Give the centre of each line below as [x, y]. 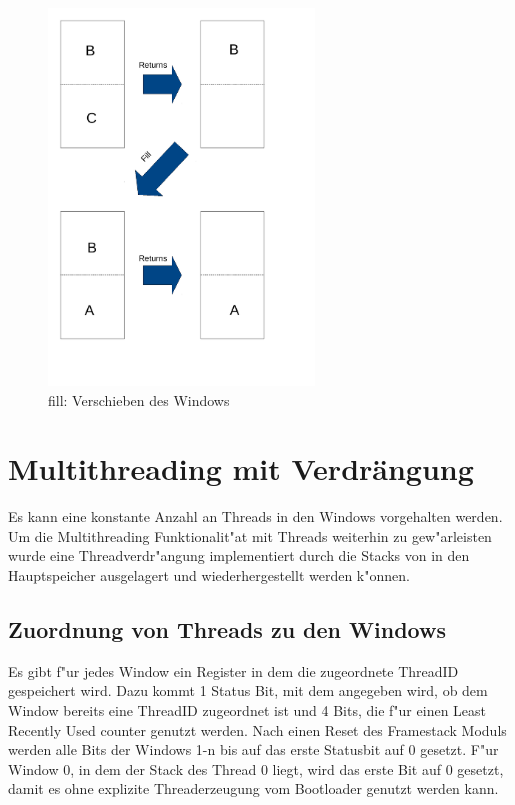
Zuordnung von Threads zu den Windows [227, 629]
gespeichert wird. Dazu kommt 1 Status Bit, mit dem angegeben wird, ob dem [248, 690]
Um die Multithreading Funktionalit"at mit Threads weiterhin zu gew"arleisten [250, 535]
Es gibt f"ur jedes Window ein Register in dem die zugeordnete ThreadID [233, 670]
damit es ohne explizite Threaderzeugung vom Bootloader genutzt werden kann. [253, 788]
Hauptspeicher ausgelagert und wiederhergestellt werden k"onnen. [209, 575]
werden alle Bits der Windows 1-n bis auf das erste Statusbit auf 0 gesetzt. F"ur [253, 749]
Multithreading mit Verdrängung [241, 468]
